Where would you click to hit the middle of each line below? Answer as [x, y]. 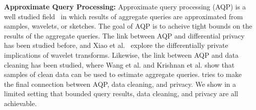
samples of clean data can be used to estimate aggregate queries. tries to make [123, 74]
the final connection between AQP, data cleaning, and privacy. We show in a [120, 84]
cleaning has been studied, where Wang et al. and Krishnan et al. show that [119, 64]
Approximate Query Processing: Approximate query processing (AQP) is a [125, 6]
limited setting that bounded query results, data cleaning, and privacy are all [121, 93]
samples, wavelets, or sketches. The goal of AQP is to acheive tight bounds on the [128, 26]
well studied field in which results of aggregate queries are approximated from [124, 16]
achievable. [21, 103]
